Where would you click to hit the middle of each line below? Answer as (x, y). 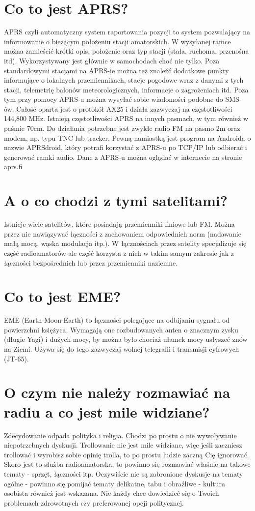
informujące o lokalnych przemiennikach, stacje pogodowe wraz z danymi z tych (124, 80)
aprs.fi (13, 166)
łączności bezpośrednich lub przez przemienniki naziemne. (91, 262)
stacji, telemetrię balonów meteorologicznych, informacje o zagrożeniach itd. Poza (126, 89)
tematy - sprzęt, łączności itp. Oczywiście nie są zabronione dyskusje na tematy (124, 473)
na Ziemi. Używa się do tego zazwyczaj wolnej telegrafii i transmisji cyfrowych (122, 349)
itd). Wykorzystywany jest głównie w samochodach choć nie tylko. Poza (112, 60)
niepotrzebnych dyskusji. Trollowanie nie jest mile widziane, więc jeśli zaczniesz (123, 445)
